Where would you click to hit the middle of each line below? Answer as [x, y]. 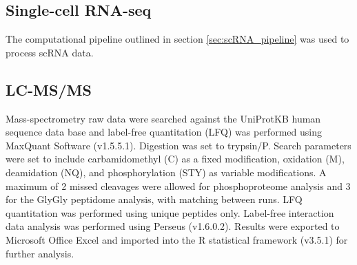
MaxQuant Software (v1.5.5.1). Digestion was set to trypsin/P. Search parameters [178, 145]
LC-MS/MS [49, 89]
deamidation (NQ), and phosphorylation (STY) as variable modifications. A [166, 172]
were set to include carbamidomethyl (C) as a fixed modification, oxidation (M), [175, 159]
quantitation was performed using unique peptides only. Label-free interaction [170, 212]
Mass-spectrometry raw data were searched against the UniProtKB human [163, 118]
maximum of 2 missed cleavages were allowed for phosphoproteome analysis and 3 [178, 185]
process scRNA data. [50, 52]
